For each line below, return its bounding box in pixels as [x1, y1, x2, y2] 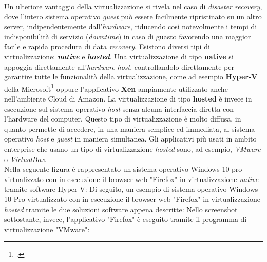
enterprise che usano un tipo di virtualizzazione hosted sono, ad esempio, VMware [4, 143, 261, 154]
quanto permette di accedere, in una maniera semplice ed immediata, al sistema [4, 123, 255, 134]
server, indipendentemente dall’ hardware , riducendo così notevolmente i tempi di [4, 21, 257, 32]
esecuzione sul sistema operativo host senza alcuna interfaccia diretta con [4, 103, 234, 114]
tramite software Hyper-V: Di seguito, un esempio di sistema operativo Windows [4, 184, 258, 194]
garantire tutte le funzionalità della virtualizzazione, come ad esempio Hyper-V [4, 71, 258, 82]
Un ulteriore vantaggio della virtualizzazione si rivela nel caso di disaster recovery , [4, 1, 262, 11]
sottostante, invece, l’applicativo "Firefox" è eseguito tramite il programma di [4, 214, 247, 225]
